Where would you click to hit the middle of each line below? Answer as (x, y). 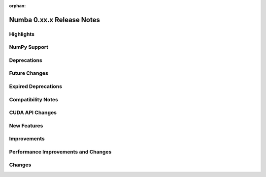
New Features (26, 125)
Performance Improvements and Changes (60, 151)
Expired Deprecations (36, 87)
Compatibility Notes (34, 99)
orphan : (17, 6)
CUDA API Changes (33, 113)
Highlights (22, 34)
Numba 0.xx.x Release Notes (55, 20)
